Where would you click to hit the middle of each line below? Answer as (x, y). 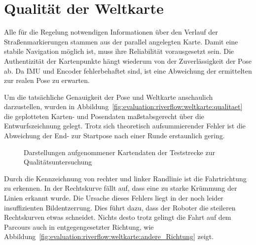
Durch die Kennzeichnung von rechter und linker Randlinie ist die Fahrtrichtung (125, 178)
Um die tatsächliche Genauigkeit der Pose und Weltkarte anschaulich (109, 97)
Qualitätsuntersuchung (58, 162)
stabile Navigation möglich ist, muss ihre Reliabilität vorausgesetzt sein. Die (119, 51)
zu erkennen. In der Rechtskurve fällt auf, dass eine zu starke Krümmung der (121, 188)
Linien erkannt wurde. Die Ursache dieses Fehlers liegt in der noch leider (114, 198)
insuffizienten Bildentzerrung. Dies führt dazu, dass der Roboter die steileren (120, 207)
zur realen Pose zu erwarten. (47, 80)
